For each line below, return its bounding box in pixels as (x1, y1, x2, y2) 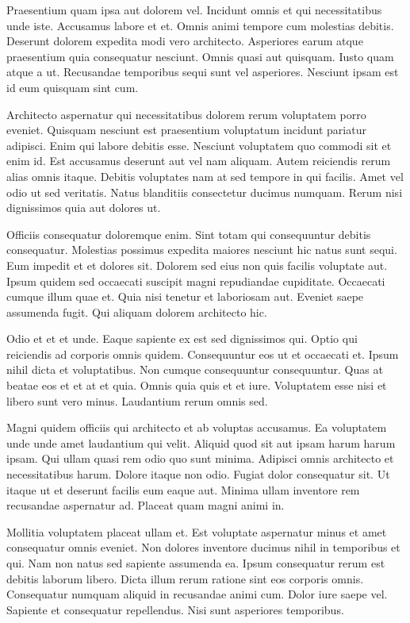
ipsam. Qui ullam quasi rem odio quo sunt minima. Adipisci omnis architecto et (6, 450, 394, 467)
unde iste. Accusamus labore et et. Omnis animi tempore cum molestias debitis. (6, 17, 394, 33)
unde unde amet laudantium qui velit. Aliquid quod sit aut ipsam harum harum (6, 434, 396, 451)
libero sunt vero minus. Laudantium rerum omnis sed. (6, 392, 268, 409)
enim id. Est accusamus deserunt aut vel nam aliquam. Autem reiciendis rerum (6, 152, 391, 169)
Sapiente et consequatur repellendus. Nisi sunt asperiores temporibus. (6, 601, 344, 617)
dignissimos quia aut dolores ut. (6, 199, 161, 216)
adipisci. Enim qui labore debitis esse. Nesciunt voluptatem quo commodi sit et (6, 137, 392, 153)
